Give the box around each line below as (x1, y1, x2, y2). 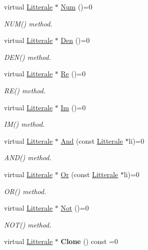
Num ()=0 (61, 1, 92, 11)
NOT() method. (4, 219, 52, 230)
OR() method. (4, 186, 46, 196)
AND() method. (4, 152, 52, 163)
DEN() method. (4, 51, 51, 62)
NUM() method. (4, 18, 53, 28)
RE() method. (4, 85, 46, 95)
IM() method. (4, 119, 45, 129)
